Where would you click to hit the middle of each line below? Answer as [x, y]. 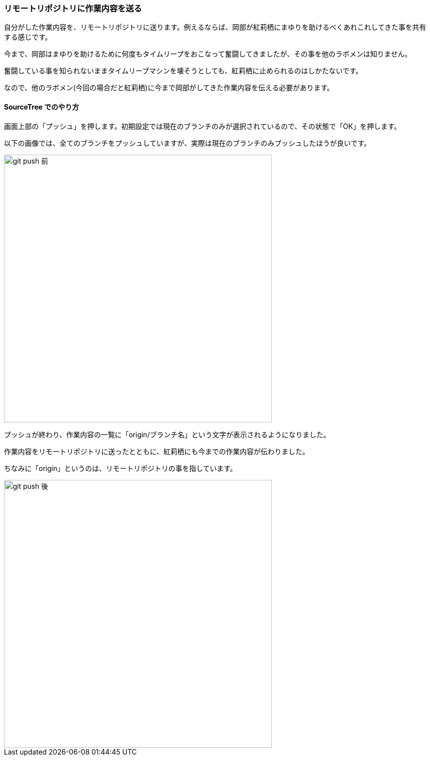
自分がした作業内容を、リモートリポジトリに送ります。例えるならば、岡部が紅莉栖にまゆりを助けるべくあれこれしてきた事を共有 [215, 27]
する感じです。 [28, 37]
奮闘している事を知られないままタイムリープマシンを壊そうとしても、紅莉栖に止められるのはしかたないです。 [184, 71]
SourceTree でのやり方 [42, 107]
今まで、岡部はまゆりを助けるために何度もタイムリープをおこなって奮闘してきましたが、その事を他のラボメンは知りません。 [208, 54]
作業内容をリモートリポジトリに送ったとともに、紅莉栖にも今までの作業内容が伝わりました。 [157, 451]
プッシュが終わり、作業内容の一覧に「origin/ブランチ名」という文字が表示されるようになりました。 [167, 434]
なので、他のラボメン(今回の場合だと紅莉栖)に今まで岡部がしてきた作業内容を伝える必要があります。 [169, 88]
